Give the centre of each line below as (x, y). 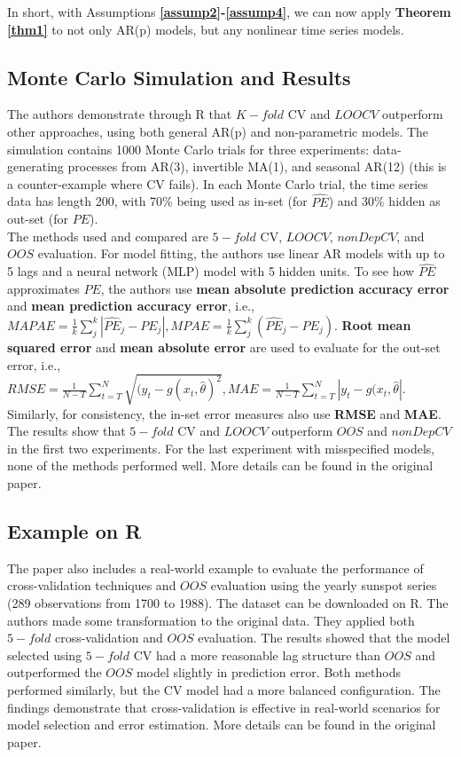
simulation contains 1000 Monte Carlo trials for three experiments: (188, 149)
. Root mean (373, 324)
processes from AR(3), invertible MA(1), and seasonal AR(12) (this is (257, 166)
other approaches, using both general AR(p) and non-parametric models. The (218, 131)
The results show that (66, 431)
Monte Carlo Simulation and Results (179, 77)
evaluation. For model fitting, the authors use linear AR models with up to (241, 253)
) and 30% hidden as (384, 201)
